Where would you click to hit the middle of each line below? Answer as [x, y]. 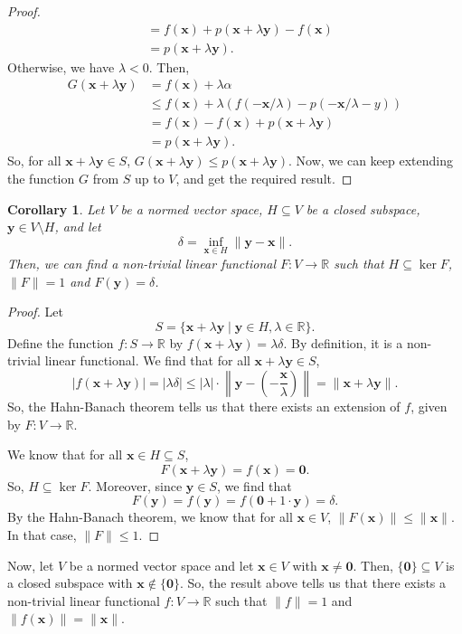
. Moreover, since [135, 485]
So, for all [34, 161]
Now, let [31, 565]
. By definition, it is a [343, 342]
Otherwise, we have [61, 66]
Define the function [61, 342]
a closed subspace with [70, 583]
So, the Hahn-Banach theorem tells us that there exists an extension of [204, 406]
